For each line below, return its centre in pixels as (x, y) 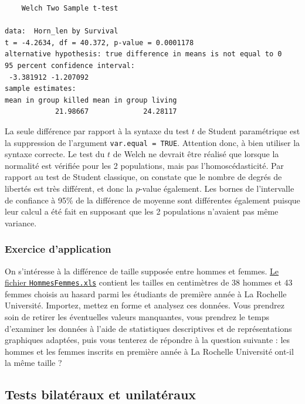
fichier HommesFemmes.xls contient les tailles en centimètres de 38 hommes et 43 (149, 282)
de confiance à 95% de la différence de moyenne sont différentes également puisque (152, 200)
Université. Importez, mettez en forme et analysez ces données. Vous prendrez (145, 305)
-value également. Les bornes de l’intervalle (217, 188)
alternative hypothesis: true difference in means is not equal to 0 (143, 54)
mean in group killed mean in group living (91, 100)
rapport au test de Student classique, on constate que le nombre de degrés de (143, 177)
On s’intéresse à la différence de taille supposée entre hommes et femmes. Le (142, 271)
